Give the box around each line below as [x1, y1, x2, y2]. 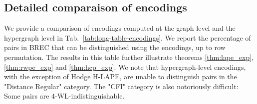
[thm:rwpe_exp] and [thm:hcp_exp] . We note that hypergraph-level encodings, [4, 61, 246, 72]
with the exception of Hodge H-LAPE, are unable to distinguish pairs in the [4, 71, 237, 82]
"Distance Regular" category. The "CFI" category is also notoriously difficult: [4, 81, 239, 91]
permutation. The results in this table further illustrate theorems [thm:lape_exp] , [4, 52, 254, 62]
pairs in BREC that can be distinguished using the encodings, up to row [4, 42, 226, 52]
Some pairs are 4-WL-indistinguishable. [4, 91, 125, 101]
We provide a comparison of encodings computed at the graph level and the [4, 23, 236, 33]
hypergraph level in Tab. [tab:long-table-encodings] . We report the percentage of [4, 32, 251, 43]
